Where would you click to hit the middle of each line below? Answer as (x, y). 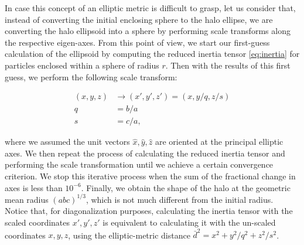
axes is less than (34, 187)
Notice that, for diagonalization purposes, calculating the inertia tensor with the (149, 211)
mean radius (27, 199)
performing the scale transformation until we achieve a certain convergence (139, 164)
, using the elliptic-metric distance (129, 235)
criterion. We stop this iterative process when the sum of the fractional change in (150, 176)
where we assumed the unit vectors (67, 142)
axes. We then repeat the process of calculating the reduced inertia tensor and (145, 153)
